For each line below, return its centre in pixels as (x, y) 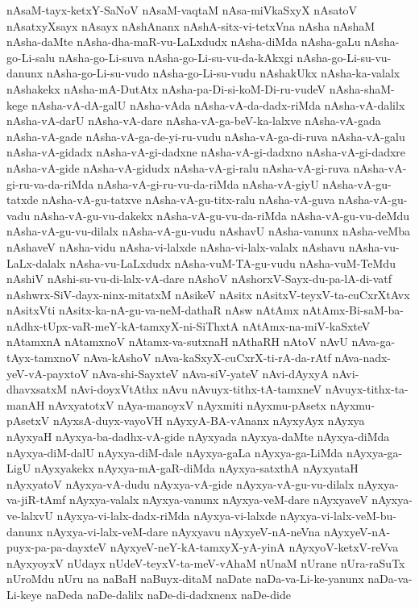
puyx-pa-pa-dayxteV (57, 547)
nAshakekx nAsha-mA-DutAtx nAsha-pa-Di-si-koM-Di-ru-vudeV (166, 88)
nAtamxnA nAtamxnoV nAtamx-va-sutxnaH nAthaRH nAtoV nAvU (177, 341)
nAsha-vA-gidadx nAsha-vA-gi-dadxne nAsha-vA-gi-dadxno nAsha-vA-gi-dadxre (206, 152)
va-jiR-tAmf (36, 500)
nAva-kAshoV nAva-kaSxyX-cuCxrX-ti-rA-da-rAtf (207, 358)
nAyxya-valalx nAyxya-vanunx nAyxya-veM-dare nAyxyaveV (218, 500)
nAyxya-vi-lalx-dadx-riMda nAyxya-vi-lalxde (166, 515)
